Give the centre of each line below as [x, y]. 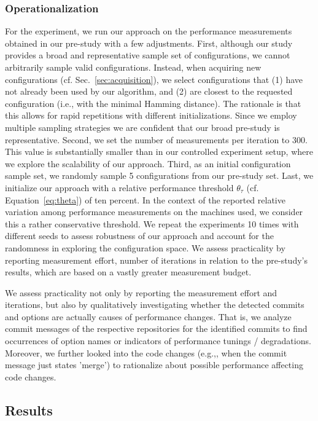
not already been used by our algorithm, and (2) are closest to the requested [149, 91]
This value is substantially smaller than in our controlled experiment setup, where [159, 151]
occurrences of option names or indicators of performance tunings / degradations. [158, 341]
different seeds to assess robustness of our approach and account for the [139, 236]
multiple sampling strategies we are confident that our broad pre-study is [142, 127]
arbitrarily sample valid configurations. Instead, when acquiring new [133, 67]
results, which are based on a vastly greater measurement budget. [128, 272]
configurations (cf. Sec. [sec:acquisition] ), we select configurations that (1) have [154, 79]
